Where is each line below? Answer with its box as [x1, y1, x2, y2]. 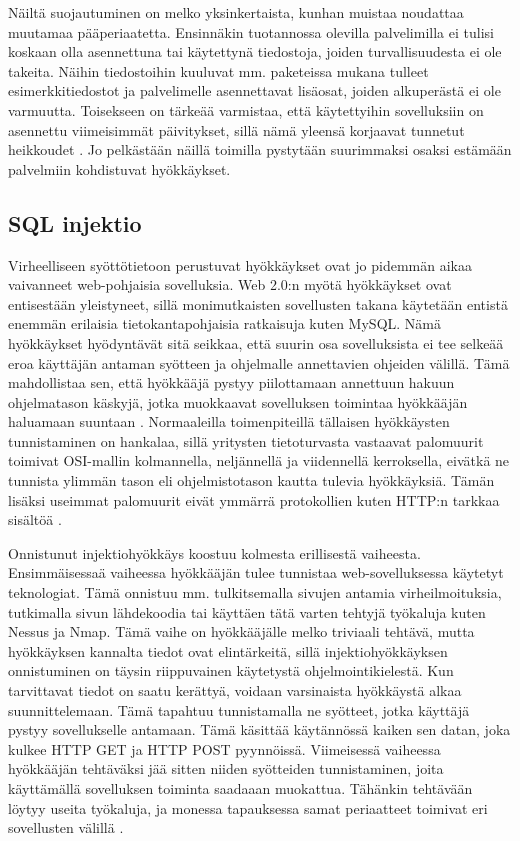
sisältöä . [8, 509, 62, 530]
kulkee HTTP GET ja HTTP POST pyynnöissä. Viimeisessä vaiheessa [8, 738, 441, 759]
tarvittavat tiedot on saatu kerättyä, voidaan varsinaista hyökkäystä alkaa [8, 680, 462, 701]
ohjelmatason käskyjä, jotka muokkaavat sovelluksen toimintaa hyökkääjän [8, 391, 468, 412]
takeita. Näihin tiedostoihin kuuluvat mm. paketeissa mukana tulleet [8, 60, 429, 81]
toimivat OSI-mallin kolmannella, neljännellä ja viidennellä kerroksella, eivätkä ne [8, 450, 510, 471]
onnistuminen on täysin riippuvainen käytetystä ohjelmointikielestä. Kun [8, 660, 454, 681]
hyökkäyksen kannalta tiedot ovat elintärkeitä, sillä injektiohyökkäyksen [8, 640, 448, 661]
